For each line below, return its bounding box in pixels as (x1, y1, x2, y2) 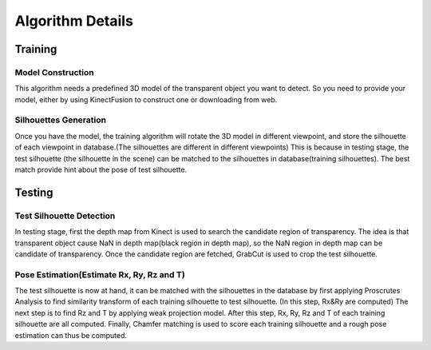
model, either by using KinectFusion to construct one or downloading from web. (14, 94, 278, 104)
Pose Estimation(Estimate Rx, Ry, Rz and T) (14, 268, 185, 280)
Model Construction (14, 66, 95, 78)
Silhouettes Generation (14, 114, 107, 125)
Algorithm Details (14, 12, 133, 30)
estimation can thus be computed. (14, 330, 128, 340)
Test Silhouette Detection (14, 210, 116, 221)
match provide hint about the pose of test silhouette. (14, 165, 188, 175)
